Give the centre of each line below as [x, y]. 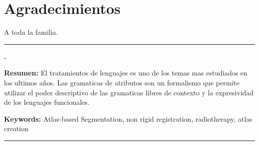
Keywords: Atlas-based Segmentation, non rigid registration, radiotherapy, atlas [128, 118]
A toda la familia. [31, 32]
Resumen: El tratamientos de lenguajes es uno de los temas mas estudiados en [126, 73]
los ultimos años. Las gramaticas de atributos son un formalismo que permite [122, 82]
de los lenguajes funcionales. [47, 102]
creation [16, 128]
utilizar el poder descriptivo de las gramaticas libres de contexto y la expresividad [129, 92]
